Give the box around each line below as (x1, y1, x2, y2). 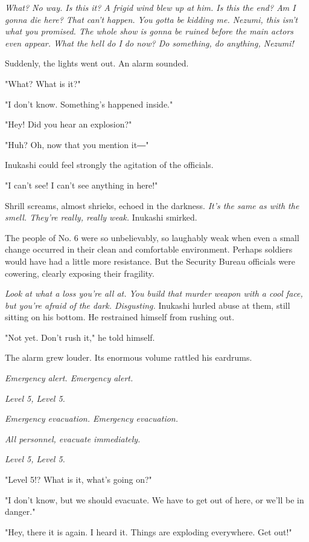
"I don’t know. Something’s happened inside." (5, 97, 173, 110)
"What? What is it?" (5, 77, 81, 89)
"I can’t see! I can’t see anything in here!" (5, 178, 158, 191)
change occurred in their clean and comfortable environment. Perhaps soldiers (5, 243, 293, 256)
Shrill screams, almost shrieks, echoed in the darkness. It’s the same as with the (5, 199, 299, 211)
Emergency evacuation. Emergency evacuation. (5, 412, 178, 425)
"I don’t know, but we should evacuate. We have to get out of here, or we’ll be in (5, 493, 304, 506)
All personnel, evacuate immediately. (5, 432, 141, 445)
